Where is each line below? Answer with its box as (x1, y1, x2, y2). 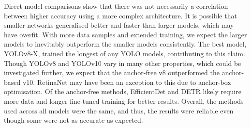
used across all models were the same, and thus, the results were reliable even (4, 105, 234, 115)
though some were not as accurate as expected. (4, 115, 143, 125)
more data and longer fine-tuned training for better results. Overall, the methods (4, 96, 244, 106)
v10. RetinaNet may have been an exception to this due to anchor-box (22, 77, 231, 87)
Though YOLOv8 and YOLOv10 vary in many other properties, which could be (4, 58, 241, 68)
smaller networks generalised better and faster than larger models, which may (4, 20, 234, 30)
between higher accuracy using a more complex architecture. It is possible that (4, 10, 237, 20)
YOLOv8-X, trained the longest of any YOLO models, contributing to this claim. (4, 48, 245, 58)
